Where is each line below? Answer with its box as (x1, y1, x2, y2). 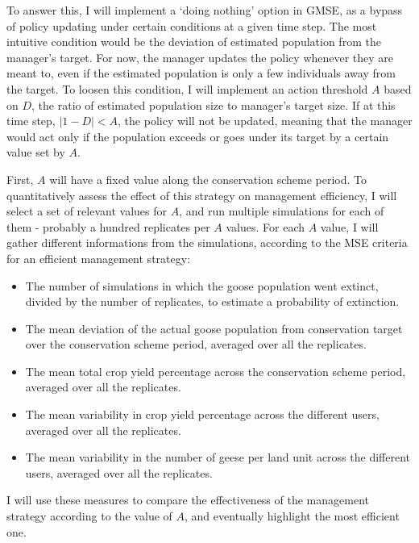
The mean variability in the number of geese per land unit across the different (25, 449, 410, 466)
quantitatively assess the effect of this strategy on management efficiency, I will (6, 186, 397, 203)
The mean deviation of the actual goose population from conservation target (25, 320, 403, 336)
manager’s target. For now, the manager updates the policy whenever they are (6, 48, 394, 65)
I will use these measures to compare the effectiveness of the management (6, 491, 369, 508)
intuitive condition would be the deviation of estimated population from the (6, 33, 381, 50)
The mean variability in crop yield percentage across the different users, (25, 406, 380, 423)
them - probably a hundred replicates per (6, 218, 210, 235)
